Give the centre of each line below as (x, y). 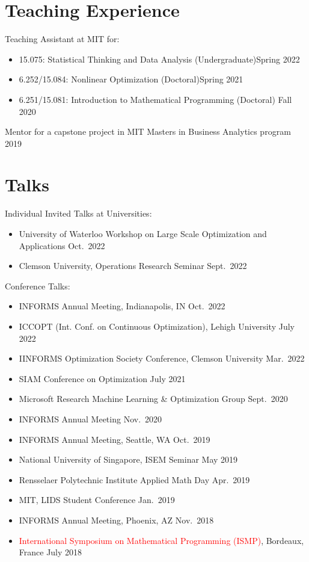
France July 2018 (50, 552)
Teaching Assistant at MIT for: (62, 39)
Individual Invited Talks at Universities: (78, 213)
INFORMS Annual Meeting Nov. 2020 (90, 418)
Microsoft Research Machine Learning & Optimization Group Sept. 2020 (153, 399)
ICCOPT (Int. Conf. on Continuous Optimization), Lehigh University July (157, 326)
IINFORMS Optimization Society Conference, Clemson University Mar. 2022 (162, 358)
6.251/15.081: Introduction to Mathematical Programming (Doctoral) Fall (155, 99)
